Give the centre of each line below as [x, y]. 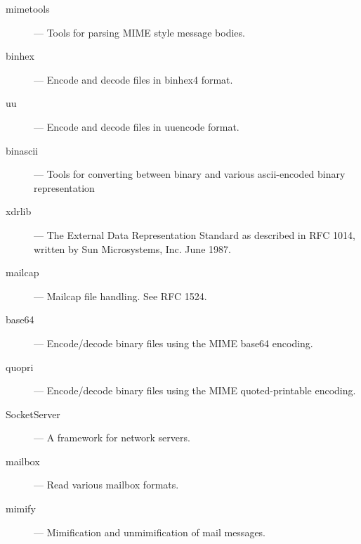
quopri [20, 367]
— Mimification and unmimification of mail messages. [150, 532]
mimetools [28, 8]
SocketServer [33, 414]
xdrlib [19, 211]
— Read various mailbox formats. [106, 485]
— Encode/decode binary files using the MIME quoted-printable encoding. [195, 390]
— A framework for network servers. [112, 438]
